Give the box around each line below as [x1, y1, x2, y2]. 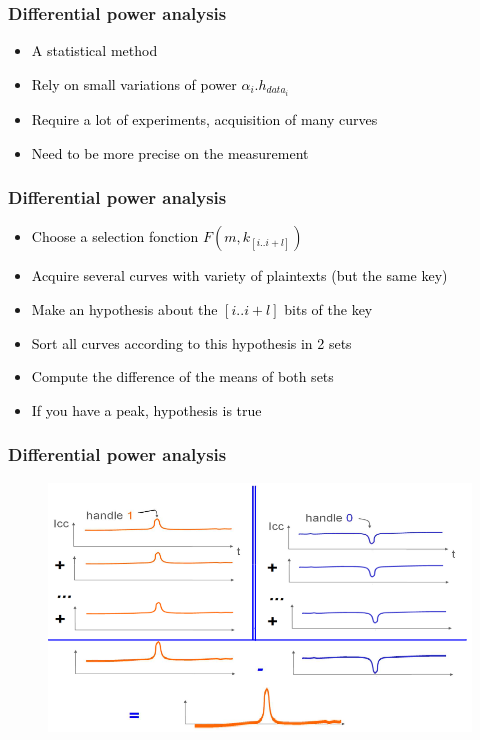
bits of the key [284, 298, 373, 319]
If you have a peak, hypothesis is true [31, 399, 262, 420]
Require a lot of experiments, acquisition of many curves [31, 108, 378, 129]
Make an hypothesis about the [31, 298, 218, 319]
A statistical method [31, 40, 158, 61]
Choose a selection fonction [31, 226, 199, 247]
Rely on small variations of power [31, 73, 237, 94]
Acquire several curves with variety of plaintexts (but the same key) [31, 265, 448, 286]
